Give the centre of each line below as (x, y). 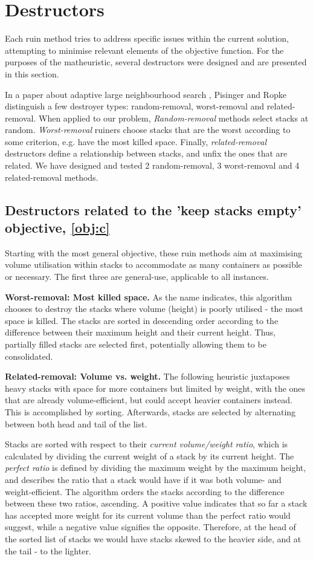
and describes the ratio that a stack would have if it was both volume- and (143, 479)
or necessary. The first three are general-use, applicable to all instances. (137, 277)
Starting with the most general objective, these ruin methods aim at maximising (153, 252)
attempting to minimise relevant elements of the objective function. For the (144, 50)
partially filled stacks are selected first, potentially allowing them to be (136, 344)
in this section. (32, 73)
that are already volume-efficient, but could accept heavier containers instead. (149, 400)
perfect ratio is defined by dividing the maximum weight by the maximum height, (156, 468)
